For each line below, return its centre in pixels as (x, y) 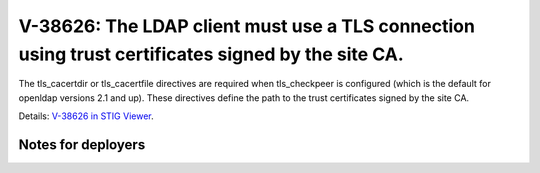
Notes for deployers (82, 144)
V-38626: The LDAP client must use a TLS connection (246, 26)
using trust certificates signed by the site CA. (211, 54)
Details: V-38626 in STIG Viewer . (86, 116)
